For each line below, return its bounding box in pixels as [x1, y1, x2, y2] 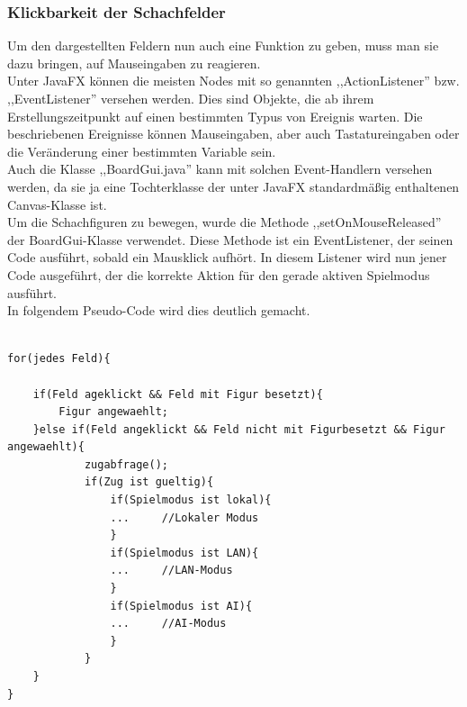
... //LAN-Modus [110, 564, 233, 577]
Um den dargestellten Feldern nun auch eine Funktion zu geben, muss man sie [7, 36, 439, 55]
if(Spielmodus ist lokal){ [110, 494, 272, 507]
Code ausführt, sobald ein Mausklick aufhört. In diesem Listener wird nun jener [7, 248, 447, 267]
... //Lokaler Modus [110, 511, 259, 524]
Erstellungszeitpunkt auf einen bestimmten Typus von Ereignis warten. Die [7, 106, 423, 125]
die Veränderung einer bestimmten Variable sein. [7, 141, 276, 160]
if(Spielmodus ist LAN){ [110, 546, 259, 559]
